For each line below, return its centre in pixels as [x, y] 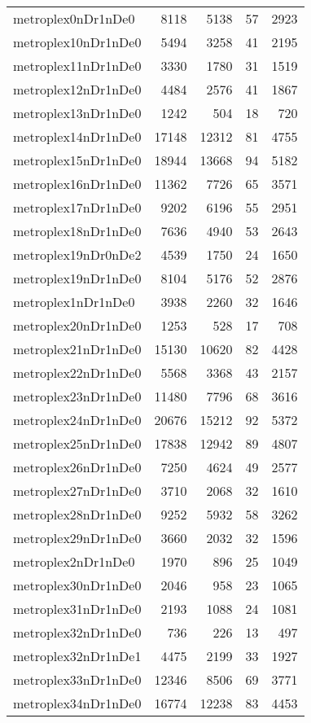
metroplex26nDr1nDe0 [77, 467]
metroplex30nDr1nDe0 [77, 585]
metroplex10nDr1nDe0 [77, 42]
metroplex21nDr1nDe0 [77, 349]
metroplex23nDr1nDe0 [77, 396]
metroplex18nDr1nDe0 [77, 231]
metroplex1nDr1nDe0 [74, 302]
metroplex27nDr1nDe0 [77, 491]
